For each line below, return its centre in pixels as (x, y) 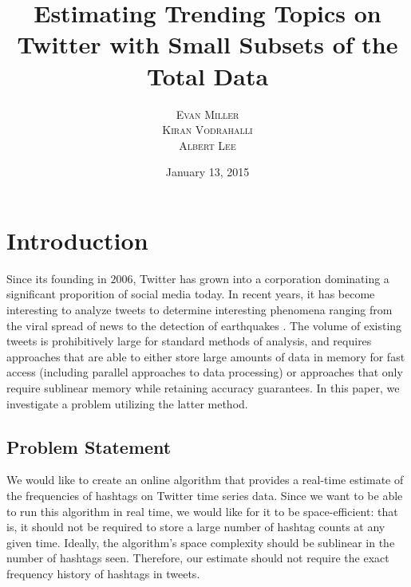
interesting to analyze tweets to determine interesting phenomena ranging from (200, 309)
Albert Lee (207, 145)
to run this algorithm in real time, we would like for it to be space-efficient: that (202, 511)
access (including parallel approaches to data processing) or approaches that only (205, 372)
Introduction (77, 240)
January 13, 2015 (207, 172)
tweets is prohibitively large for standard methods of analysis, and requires (189, 341)
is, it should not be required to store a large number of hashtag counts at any (196, 527)
